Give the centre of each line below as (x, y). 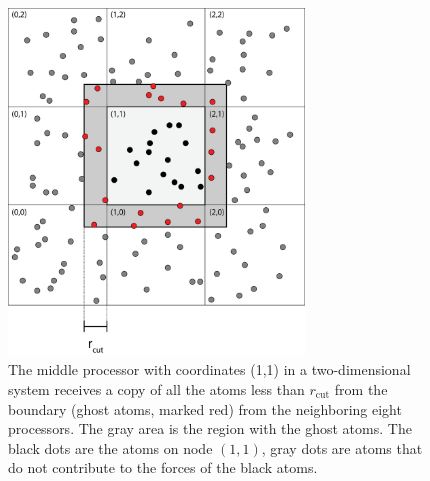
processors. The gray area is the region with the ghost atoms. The (210, 428)
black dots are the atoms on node (110, 447)
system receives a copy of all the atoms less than (156, 388)
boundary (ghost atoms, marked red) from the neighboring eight (205, 408)
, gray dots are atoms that (342, 447)
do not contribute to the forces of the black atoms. (163, 467)
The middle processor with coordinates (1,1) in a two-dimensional (209, 369)
